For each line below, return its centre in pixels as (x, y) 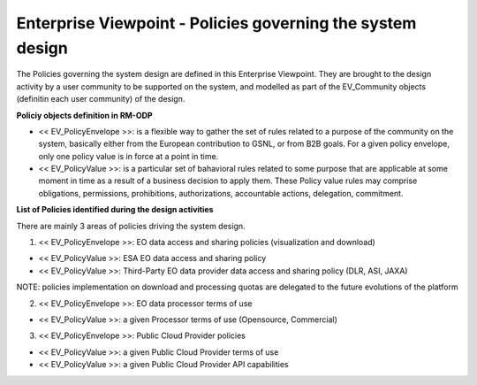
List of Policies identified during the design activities (115, 210)
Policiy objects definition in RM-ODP (85, 115)
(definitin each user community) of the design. (101, 99)
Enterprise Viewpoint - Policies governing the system (216, 23)
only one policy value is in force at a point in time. (129, 156)
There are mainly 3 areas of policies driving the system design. (131, 226)
